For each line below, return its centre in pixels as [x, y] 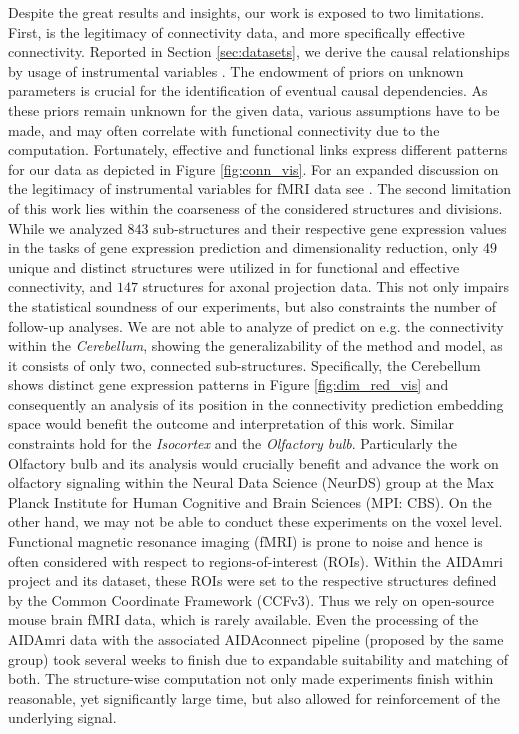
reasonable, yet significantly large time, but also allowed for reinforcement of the [254, 697]
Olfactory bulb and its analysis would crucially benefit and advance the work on [253, 462]
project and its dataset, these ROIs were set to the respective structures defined [252, 580]
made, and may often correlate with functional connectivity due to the [224, 129]
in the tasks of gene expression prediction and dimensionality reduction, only [243, 247]
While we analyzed [65, 227]
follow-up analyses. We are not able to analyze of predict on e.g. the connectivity [256, 325]
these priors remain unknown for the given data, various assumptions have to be [254, 109]
